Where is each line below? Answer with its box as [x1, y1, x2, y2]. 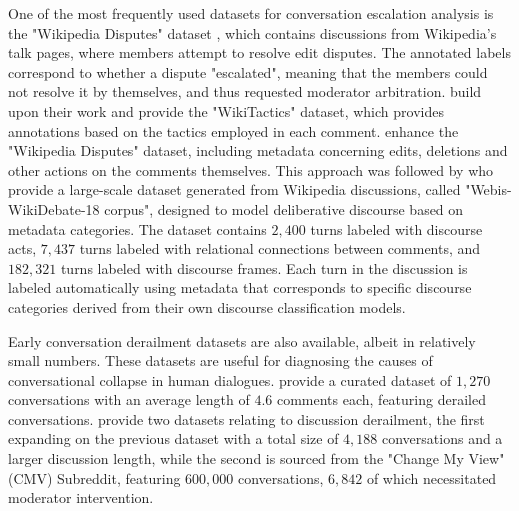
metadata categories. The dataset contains [8, 218, 267, 239]
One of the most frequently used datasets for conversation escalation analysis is [8, 3, 494, 23]
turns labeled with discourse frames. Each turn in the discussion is [60, 257, 468, 278]
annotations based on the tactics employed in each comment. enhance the [8, 120, 459, 141]
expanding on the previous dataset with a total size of [8, 428, 339, 449]
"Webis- [465, 179, 512, 200]
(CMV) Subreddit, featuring [8, 467, 181, 488]
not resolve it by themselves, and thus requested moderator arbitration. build [8, 81, 482, 102]
